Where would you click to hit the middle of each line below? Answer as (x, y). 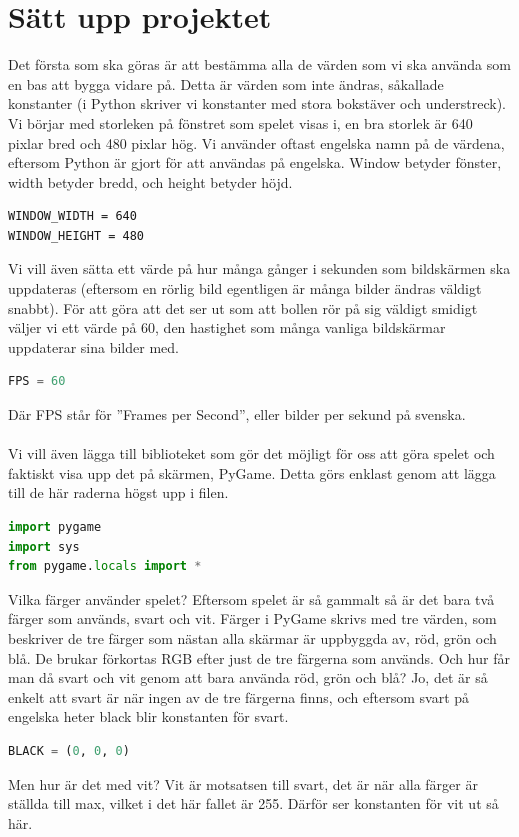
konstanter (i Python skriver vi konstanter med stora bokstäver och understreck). (257, 103)
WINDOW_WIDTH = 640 (72, 216)
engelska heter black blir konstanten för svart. (148, 716)
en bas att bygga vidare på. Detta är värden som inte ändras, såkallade (226, 83)
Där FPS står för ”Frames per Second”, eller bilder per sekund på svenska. (237, 414)
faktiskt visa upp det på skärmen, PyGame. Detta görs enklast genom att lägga (252, 472)
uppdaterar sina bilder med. (93, 346)
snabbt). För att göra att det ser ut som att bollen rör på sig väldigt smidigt (243, 307)
